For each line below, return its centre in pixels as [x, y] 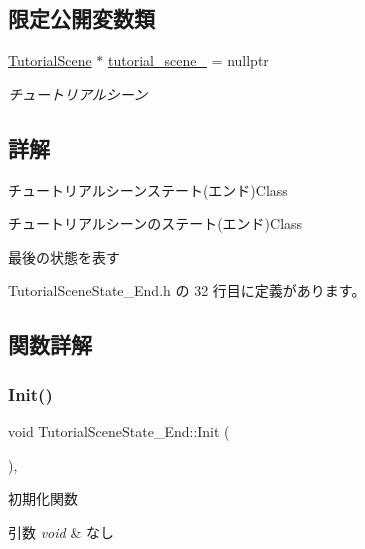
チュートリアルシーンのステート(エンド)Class [155, 223]
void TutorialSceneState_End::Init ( [119, 430]
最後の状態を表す [64, 256]
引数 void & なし [61, 531]
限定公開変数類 [81, 18]
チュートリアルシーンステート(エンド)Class [148, 189]
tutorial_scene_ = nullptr [188, 60]
